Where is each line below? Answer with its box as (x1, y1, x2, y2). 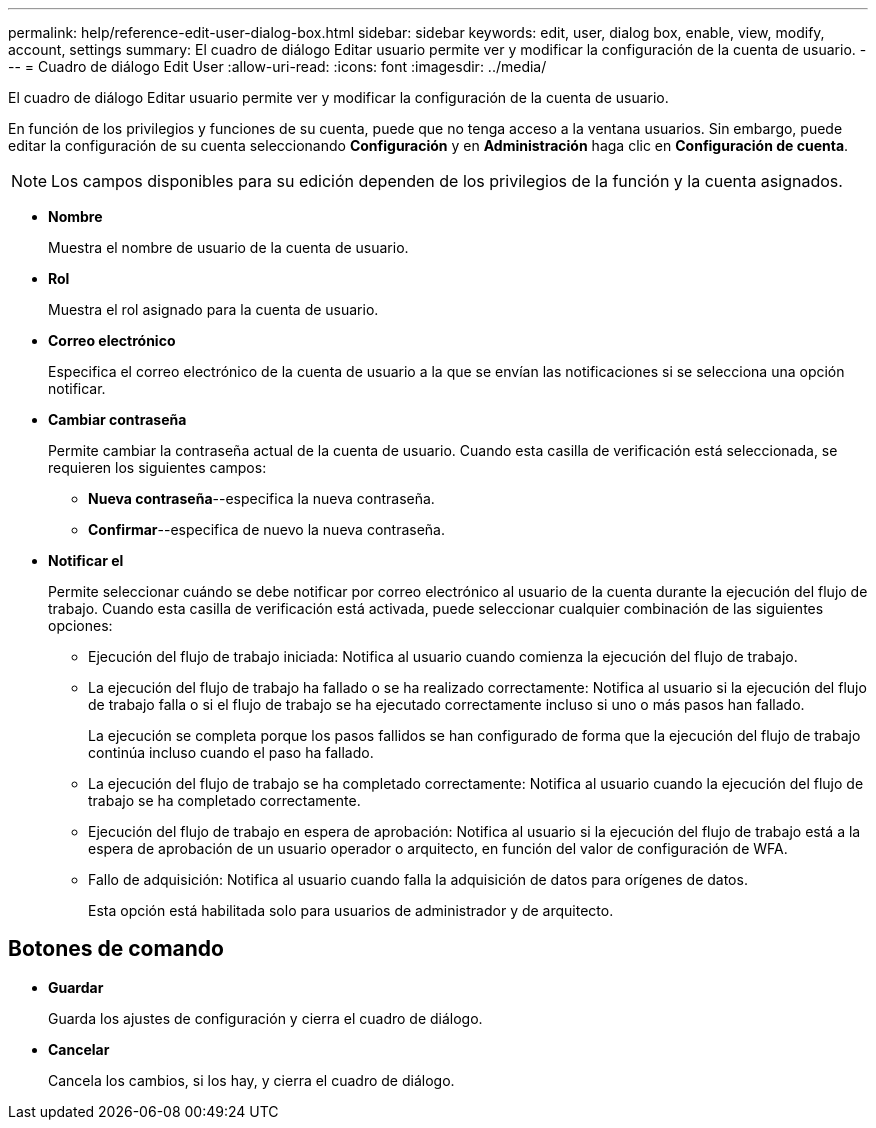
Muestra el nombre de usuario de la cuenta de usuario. (48, 239, 409, 256)
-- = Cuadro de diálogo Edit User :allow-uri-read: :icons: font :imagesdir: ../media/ (8, 58, 547, 75)
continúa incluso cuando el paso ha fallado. (88, 744, 374, 761)
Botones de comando (8, 936, 224, 962)
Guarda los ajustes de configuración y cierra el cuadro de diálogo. (48, 1009, 483, 1027)
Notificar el (48, 552, 124, 569)
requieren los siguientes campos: (48, 459, 267, 476)
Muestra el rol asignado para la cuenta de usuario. (48, 301, 379, 318)
